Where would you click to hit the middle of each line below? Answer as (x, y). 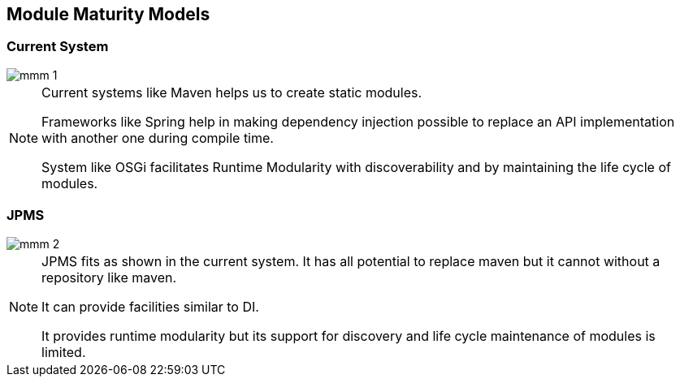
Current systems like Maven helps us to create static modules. (232, 92)
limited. (64, 352)
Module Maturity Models (108, 14)
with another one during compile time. (158, 138)
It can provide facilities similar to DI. (150, 306)
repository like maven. (109, 277)
